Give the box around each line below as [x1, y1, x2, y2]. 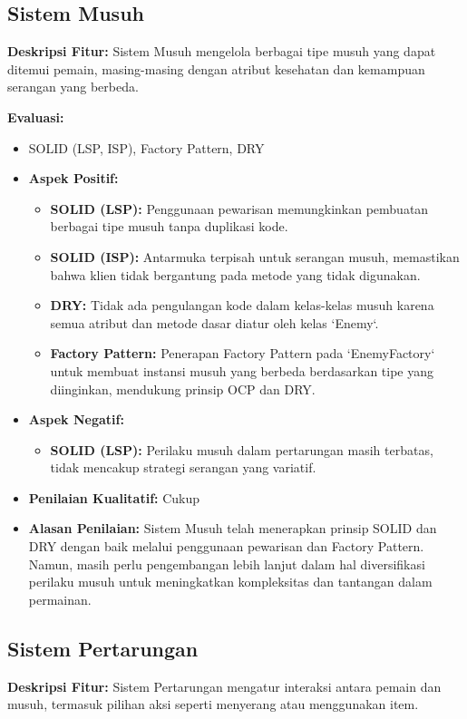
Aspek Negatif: [28, 410, 124, 429]
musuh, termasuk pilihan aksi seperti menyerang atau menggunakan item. [7, 695, 419, 714]
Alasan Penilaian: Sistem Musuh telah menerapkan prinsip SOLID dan [28, 519, 437, 538]
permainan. [28, 589, 92, 608]
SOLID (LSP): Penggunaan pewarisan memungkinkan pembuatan [50, 199, 429, 218]
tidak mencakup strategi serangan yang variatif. [50, 458, 316, 477]
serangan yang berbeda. [7, 77, 139, 96]
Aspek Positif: [28, 169, 119, 188]
